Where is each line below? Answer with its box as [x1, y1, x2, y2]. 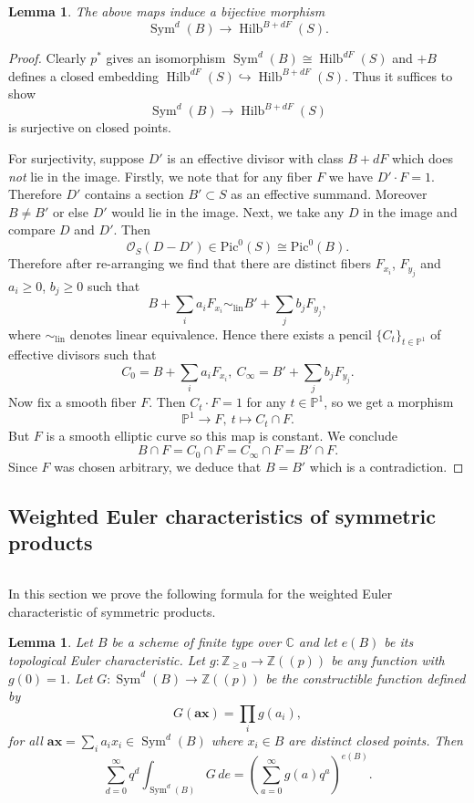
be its [384, 632, 414, 652]
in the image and [363, 202, 458, 221]
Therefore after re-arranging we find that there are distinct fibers [8, 254, 371, 273]
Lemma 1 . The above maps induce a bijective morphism [8, 2, 325, 20]
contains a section [85, 184, 184, 203]
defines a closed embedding [8, 66, 160, 85]
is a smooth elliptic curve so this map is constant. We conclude [46, 425, 397, 444]
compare [8, 220, 56, 239]
